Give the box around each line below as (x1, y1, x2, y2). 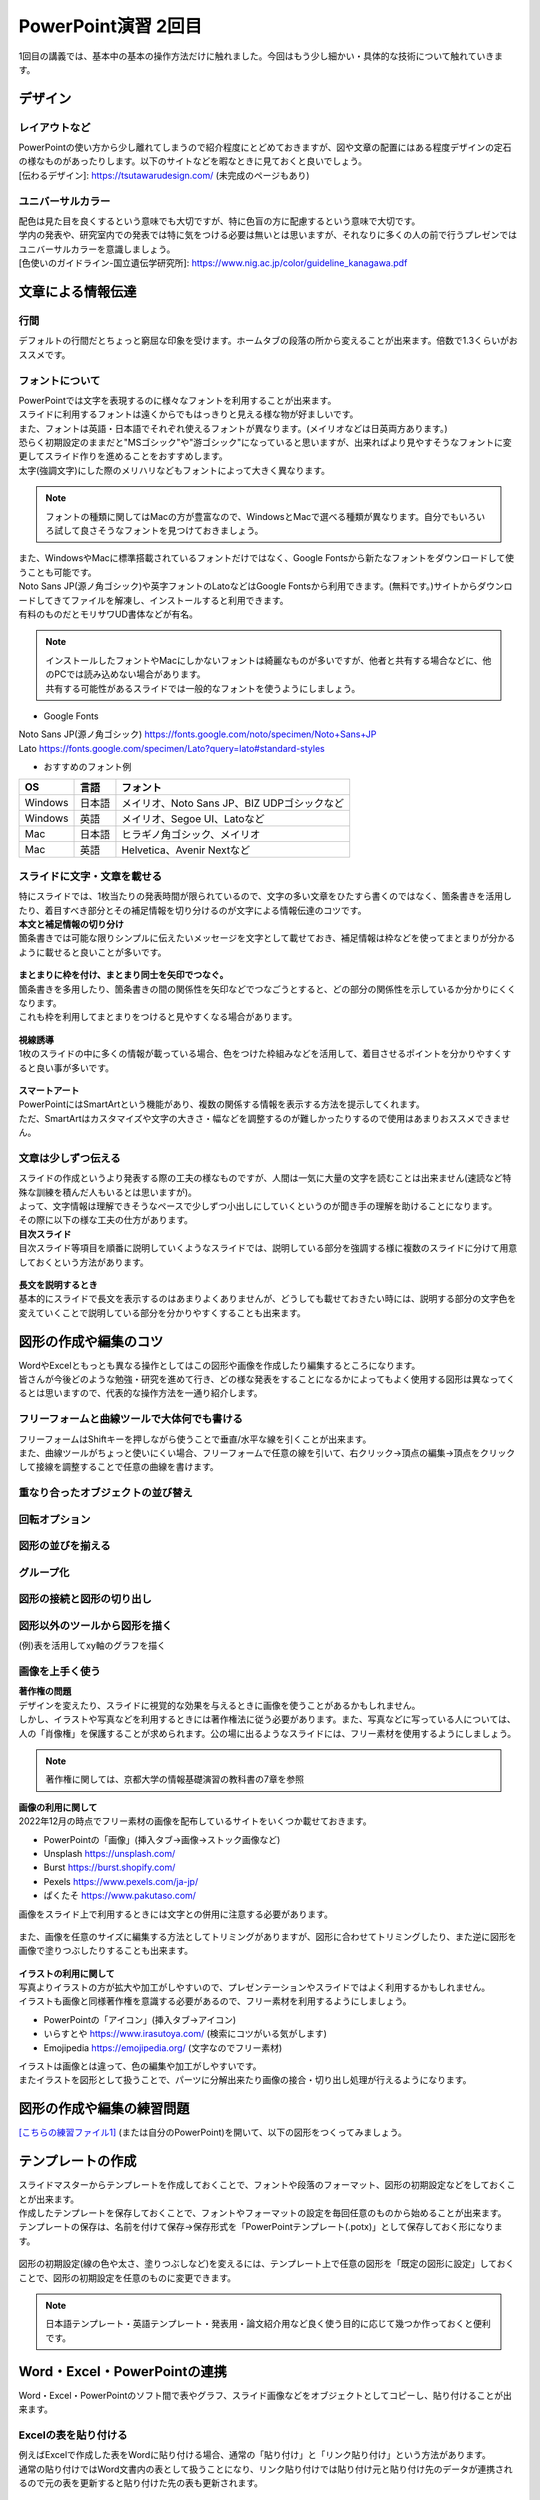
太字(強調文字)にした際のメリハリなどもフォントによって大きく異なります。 (18, 464, 330, 476)
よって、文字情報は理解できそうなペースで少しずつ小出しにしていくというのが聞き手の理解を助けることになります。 (18, 1200, 498, 1212)
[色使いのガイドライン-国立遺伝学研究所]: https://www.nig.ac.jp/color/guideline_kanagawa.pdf (18, 257, 408, 269)
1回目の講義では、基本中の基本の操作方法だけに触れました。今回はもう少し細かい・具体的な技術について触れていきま (18, 50, 504, 62)
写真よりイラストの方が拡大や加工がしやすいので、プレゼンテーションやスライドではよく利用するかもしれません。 (18, 1981, 491, 1994)
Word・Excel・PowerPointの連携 (18, 2363, 227, 2380)
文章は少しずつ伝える (18, 1151, 121, 1165)
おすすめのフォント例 (43, 761, 132, 773)
